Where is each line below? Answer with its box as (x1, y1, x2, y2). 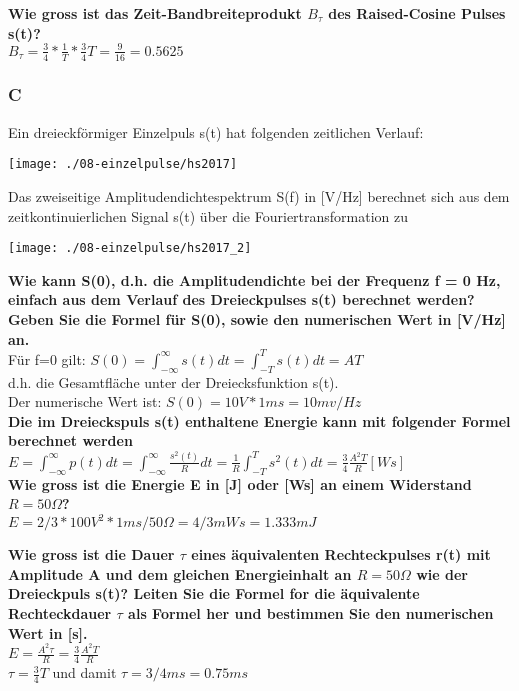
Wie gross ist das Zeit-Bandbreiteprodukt (8, 3, 302, 23)
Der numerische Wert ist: (8, 391, 162, 412)
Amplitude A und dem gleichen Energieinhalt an (8, 563, 352, 584)
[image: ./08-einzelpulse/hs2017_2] (8, 241, 252, 256)
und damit (52, 662, 117, 683)
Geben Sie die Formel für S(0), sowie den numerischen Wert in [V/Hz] (8, 309, 506, 330)
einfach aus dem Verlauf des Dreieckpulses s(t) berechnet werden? (8, 289, 475, 310)
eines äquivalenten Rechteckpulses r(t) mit (191, 544, 491, 565)
